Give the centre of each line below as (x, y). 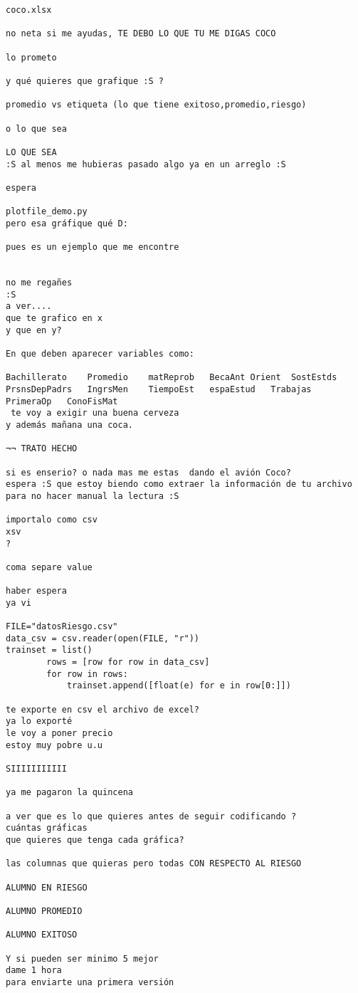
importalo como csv (52, 520)
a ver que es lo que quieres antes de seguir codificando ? (151, 816)
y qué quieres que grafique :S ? (85, 81)
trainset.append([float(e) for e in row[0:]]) (179, 686)
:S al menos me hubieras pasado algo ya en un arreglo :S (146, 164)
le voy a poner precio (59, 734)
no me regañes (39, 283)
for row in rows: (87, 674)
